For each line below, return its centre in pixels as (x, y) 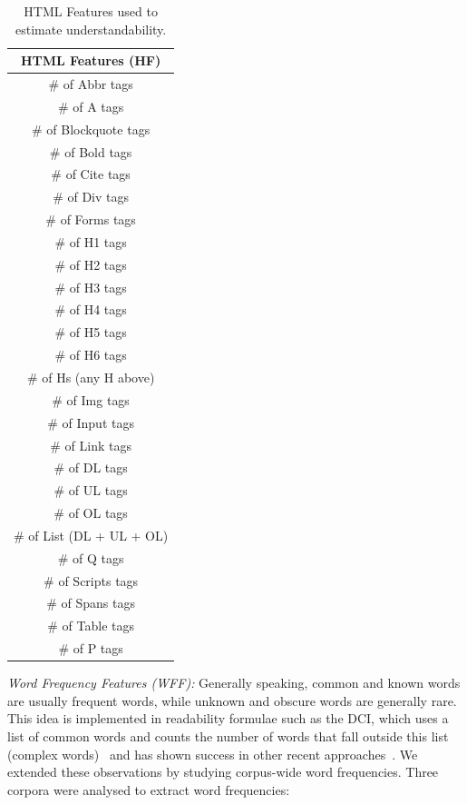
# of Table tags (91, 626)
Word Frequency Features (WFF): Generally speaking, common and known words (234, 683)
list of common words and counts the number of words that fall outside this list (228, 736)
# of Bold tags (91, 151)
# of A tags (91, 106)
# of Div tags (91, 197)
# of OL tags (91, 513)
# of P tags (91, 648)
